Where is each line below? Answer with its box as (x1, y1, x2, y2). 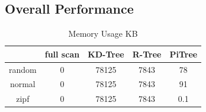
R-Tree (132, 47, 162, 60)
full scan (44, 47, 80, 60)
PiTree (169, 47, 198, 60)
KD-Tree (88, 47, 124, 60)
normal (9, 78, 36, 90)
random (9, 63, 37, 75)
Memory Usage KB (68, 27, 138, 40)
